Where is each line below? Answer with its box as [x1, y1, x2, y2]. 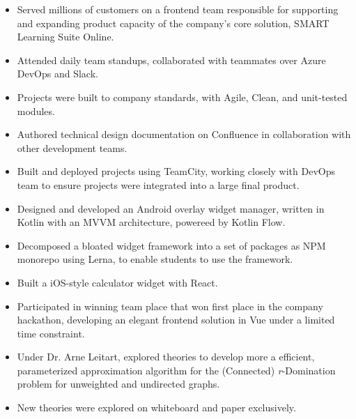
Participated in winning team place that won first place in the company [17, 298, 323, 313]
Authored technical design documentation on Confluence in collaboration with [17, 127, 351, 142]
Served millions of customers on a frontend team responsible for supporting [17, 2, 339, 16]
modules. [17, 103, 55, 118]
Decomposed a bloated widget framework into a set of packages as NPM [17, 238, 326, 252]
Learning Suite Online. [17, 29, 114, 44]
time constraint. [17, 326, 85, 340]
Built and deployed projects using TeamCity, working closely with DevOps [17, 164, 335, 178]
